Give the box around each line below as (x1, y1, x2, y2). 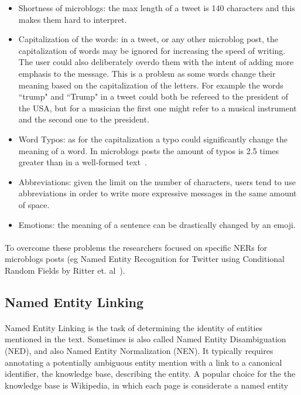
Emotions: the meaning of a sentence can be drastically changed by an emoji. (18, 218, 296, 230)
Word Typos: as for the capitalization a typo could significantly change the (18, 132, 288, 145)
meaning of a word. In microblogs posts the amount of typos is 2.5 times (18, 144, 279, 156)
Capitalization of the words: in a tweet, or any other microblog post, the (18, 33, 279, 45)
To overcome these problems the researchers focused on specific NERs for (5, 241, 268, 253)
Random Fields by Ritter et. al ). (5, 264, 125, 276)
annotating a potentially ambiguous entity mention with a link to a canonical (5, 356, 282, 368)
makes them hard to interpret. (18, 13, 127, 25)
